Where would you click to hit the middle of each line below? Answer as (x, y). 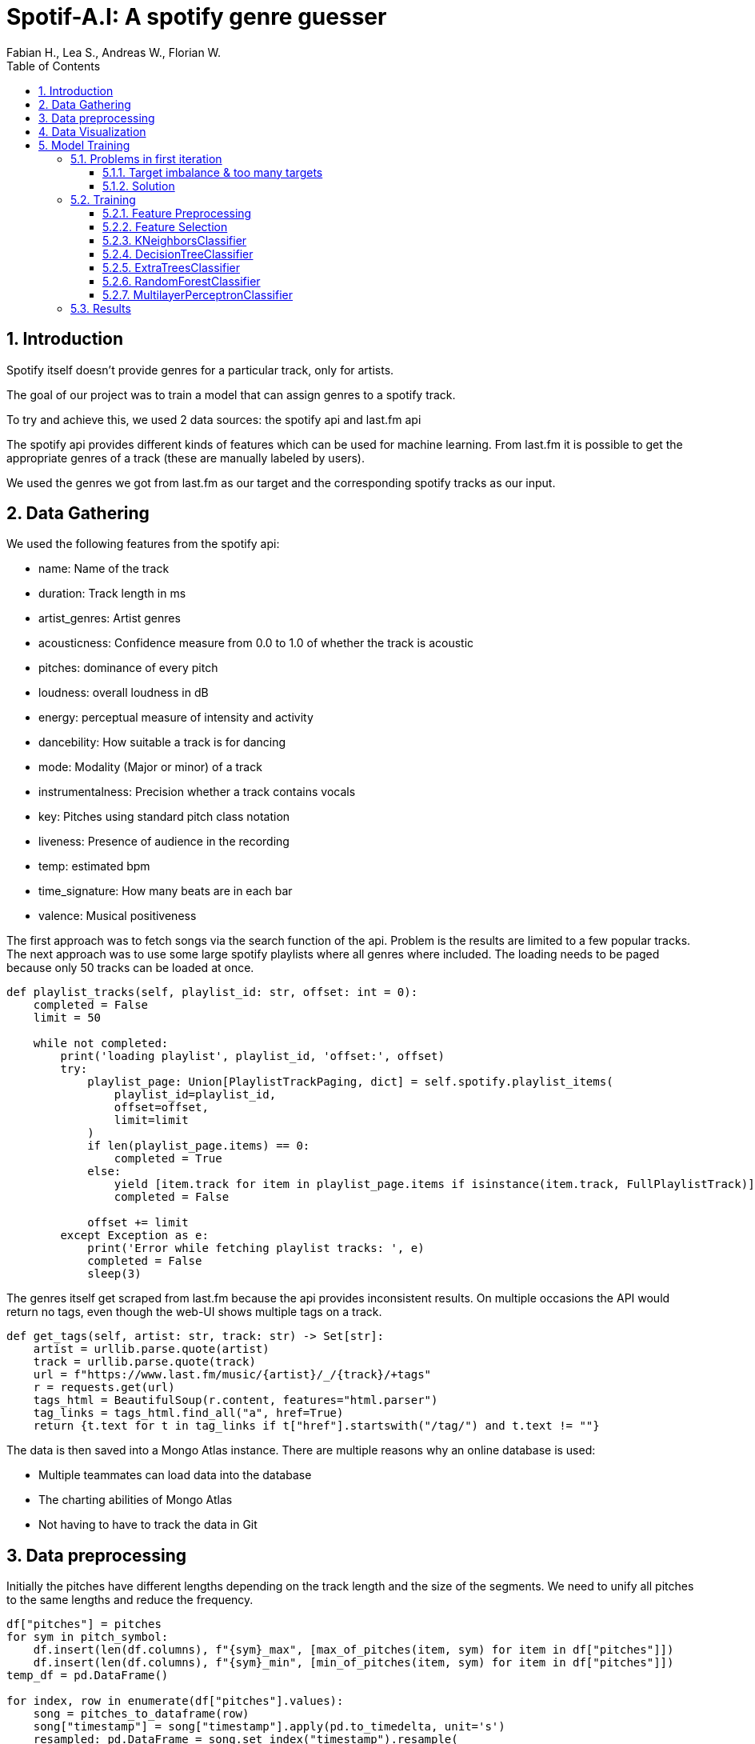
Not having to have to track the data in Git (148, 1525)
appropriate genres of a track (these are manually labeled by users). (186, 458)
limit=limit (151, 1120)
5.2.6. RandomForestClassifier (182, 281)
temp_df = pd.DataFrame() (88, 1676)
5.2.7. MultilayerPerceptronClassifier (198, 294)
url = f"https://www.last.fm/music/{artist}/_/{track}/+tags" (232, 1375)
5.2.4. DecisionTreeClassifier (178, 254)
